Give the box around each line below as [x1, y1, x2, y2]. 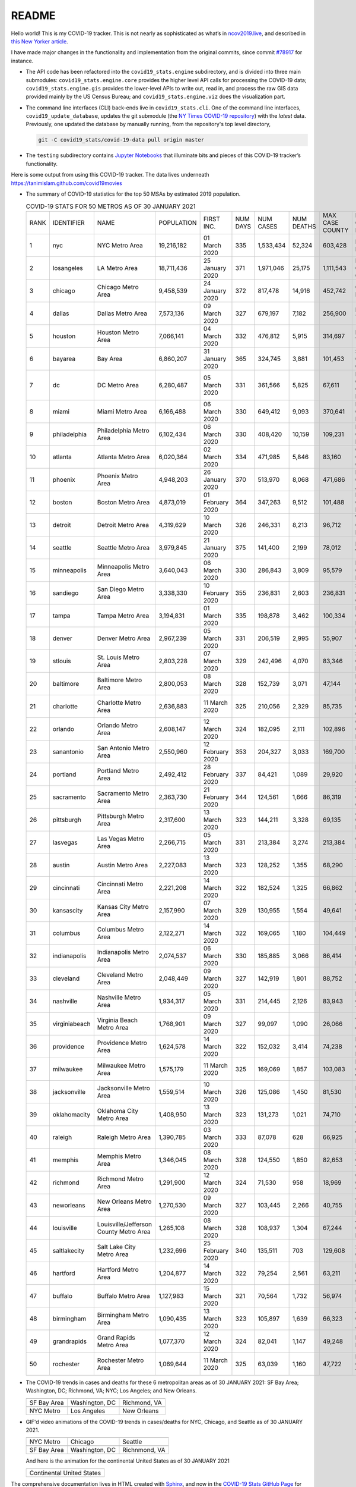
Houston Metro [97, 328, 139, 336]
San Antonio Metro [97, 743, 150, 752]
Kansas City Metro [97, 902, 149, 911]
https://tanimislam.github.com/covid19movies [11, 179, 123, 187]
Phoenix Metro [97, 472, 138, 480]
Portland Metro [97, 766, 139, 774]
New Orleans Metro [97, 1197, 152, 1206]
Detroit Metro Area [97, 520, 150, 529]
